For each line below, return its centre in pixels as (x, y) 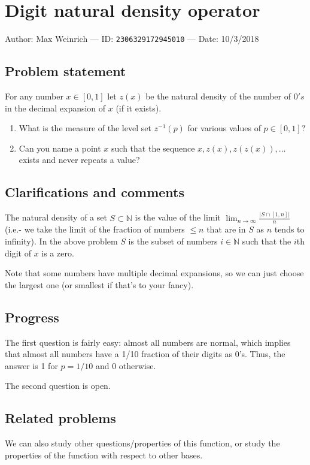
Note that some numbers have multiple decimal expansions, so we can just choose (154, 273)
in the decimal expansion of (55, 108)
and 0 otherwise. (126, 365)
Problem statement (66, 71)
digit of (18, 253)
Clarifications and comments (95, 192)
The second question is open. (58, 386)
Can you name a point (60, 148)
